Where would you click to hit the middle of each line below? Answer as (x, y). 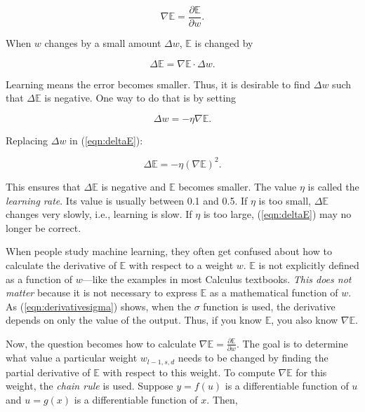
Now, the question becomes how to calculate (101, 343)
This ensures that (43, 186)
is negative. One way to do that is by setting (140, 98)
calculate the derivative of (61, 265)
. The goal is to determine (292, 343)
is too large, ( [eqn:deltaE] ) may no (277, 214)
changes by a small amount (103, 43)
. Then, (222, 399)
